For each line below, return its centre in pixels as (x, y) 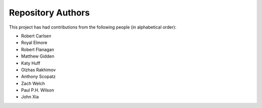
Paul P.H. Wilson (38, 90)
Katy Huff (31, 63)
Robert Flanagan (38, 49)
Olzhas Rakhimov (38, 70)
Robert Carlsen (36, 36)
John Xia (30, 97)
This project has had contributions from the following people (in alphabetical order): (93, 27)
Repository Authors (49, 13)
